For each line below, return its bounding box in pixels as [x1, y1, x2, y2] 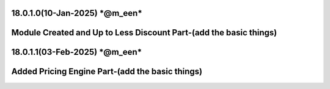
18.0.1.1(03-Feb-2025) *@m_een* [11, 47, 142, 57]
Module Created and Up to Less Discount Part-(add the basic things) [11, 27, 277, 38]
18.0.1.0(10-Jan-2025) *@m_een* [11, 8, 143, 18]
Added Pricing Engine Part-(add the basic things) [11, 66, 203, 77]
